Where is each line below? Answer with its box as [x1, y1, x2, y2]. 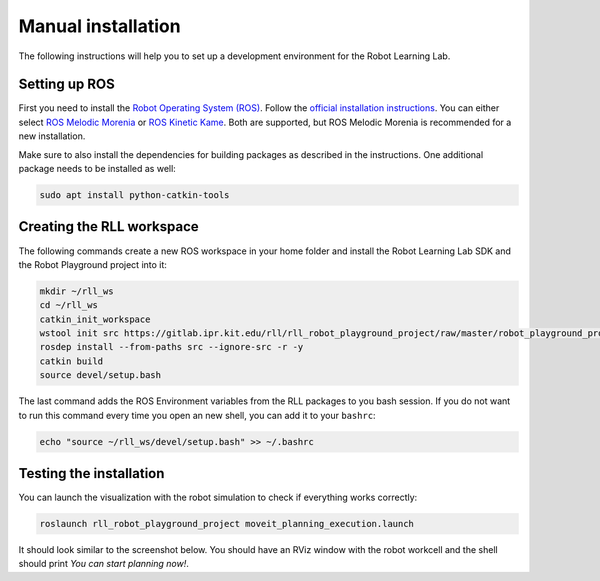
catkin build [39, 355, 104, 367]
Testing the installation [18, 465, 165, 482]
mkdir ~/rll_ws [39, 285, 114, 297]
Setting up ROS [18, 76, 115, 93]
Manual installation [18, 15, 181, 37]
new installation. [18, 130, 86, 142]
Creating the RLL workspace [18, 218, 199, 235]
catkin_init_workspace [39, 313, 151, 325]
